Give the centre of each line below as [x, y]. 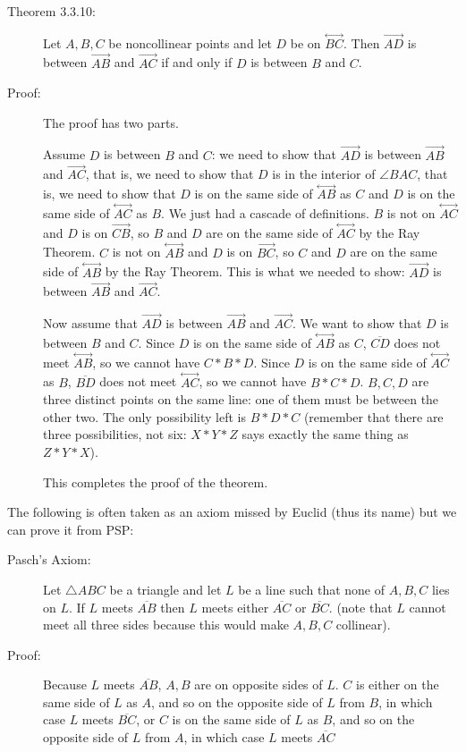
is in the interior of [324, 174]
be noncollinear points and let [190, 42]
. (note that [360, 607]
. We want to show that [357, 323]
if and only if [197, 62]
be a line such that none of [312, 589]
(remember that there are [373, 416]
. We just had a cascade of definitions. [265, 213]
